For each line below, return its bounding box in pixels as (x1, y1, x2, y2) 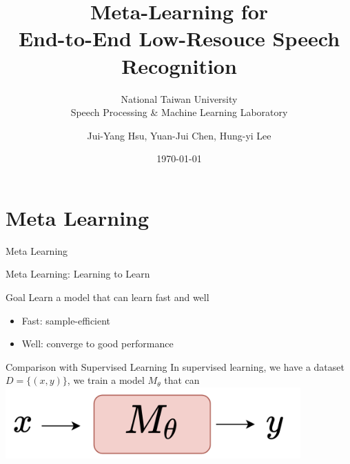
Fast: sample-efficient (21, 313, 111, 327)
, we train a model (67, 373, 145, 387)
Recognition (121, 51, 237, 79)
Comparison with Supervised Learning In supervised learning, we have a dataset (6, 359, 344, 374)
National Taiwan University (121, 91, 238, 106)
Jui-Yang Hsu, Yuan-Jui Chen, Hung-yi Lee (87, 128, 271, 142)
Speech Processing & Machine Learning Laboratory (70, 105, 288, 119)
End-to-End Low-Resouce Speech (18, 24, 340, 52)
